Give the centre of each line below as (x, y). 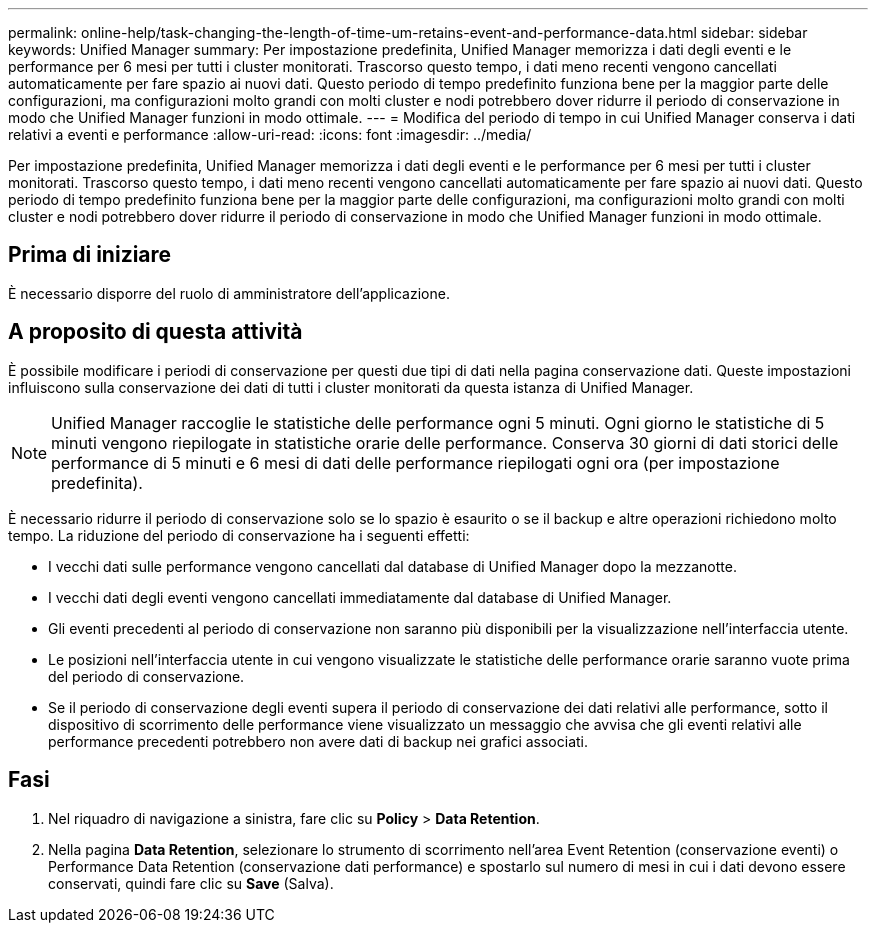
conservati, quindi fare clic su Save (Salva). (191, 883)
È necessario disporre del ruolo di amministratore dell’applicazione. (229, 293)
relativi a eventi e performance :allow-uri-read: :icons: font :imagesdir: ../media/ (270, 134)
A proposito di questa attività (155, 332)
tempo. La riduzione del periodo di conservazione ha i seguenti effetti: (239, 535)
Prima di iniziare (90, 255)
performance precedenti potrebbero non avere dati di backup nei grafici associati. (318, 741)
